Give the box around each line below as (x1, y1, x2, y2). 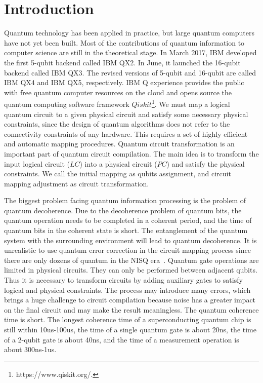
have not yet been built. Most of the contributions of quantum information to (4, 37, 245, 48)
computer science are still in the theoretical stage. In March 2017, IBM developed (4, 47, 257, 58)
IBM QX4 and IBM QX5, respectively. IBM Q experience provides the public (4, 77, 244, 88)
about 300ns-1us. (4, 344, 57, 355)
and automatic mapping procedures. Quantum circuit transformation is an (4, 138, 235, 149)
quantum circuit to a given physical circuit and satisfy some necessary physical (4, 108, 248, 119)
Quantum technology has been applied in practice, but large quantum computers (4, 27, 254, 38)
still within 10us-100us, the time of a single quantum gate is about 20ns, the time (4, 324, 257, 334)
